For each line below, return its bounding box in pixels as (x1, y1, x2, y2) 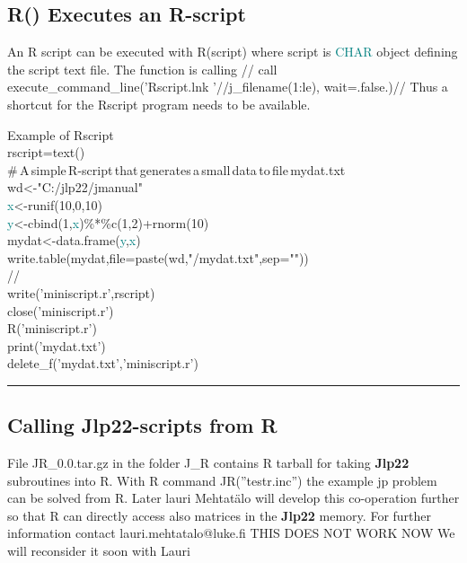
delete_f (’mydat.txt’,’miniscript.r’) (7, 354, 198, 373)
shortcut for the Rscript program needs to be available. (7, 94, 311, 113)
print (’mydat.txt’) (7, 336, 106, 355)
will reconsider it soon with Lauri (7, 541, 190, 560)
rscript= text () (7, 143, 85, 162)
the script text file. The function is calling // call (7, 59, 278, 78)
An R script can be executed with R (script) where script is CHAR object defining (7, 42, 458, 61)
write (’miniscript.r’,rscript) (7, 283, 155, 302)
